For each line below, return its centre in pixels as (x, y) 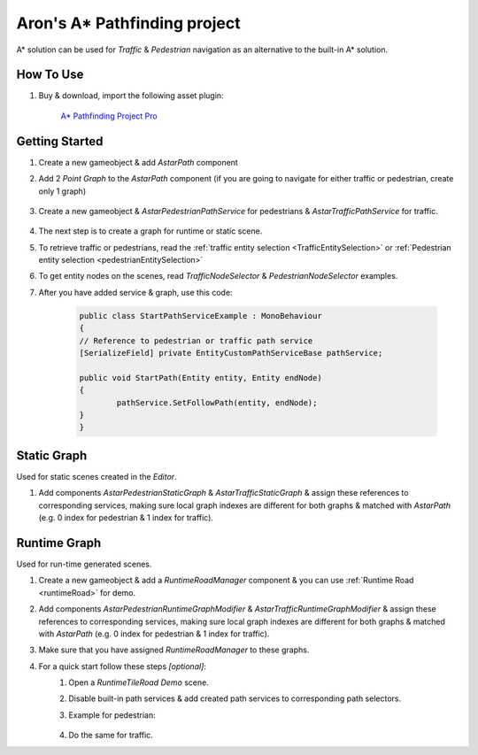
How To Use (50, 75)
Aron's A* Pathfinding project (128, 23)
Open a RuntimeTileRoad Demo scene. (139, 682)
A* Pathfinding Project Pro (109, 116)
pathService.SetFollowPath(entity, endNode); (217, 402)
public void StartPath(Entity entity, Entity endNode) (200, 377)
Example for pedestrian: (112, 715)
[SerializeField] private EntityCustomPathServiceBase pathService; (231, 353)
